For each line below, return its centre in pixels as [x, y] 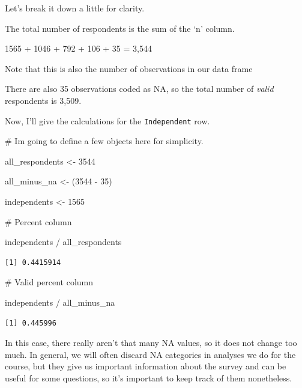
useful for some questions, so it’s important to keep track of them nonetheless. [149, 377]
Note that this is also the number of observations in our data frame [129, 68]
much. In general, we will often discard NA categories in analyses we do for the [150, 354]
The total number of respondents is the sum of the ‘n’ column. [120, 28]
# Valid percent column [49, 282]
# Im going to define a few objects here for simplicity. [104, 141]
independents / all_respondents [63, 242]
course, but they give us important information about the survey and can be [146, 366]
